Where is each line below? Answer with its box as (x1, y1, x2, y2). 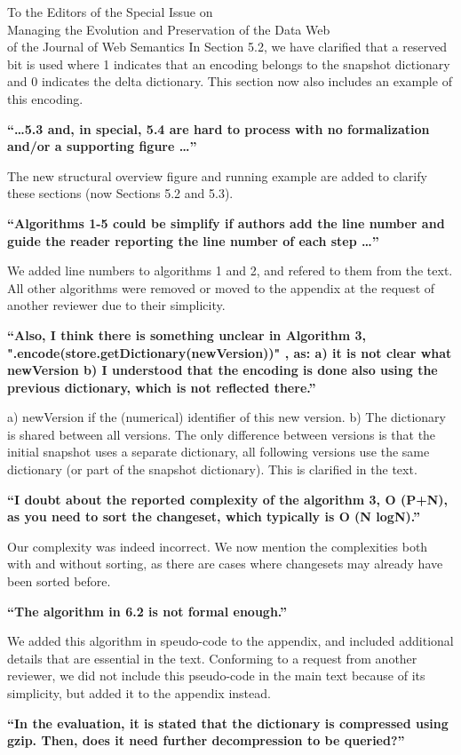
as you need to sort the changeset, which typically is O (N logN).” (7, 507, 420, 526)
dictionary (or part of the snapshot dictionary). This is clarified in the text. (7, 460, 417, 479)
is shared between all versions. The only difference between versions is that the (7, 425, 436, 443)
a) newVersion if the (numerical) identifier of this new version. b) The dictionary (7, 408, 446, 426)
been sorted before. (7, 572, 111, 591)
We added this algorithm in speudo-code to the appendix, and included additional (7, 632, 454, 650)
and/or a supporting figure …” (7, 137, 197, 155)
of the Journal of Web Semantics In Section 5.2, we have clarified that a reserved (7, 37, 448, 56)
